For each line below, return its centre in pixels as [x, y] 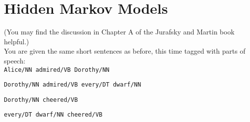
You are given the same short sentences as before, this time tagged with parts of [125, 51]
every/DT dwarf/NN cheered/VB [53, 115]
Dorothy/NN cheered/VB [41, 100]
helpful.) [16, 41]
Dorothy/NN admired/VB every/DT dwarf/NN [73, 85]
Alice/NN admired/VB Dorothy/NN [57, 70]
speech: [15, 60]
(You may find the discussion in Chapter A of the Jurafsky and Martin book [119, 32]
